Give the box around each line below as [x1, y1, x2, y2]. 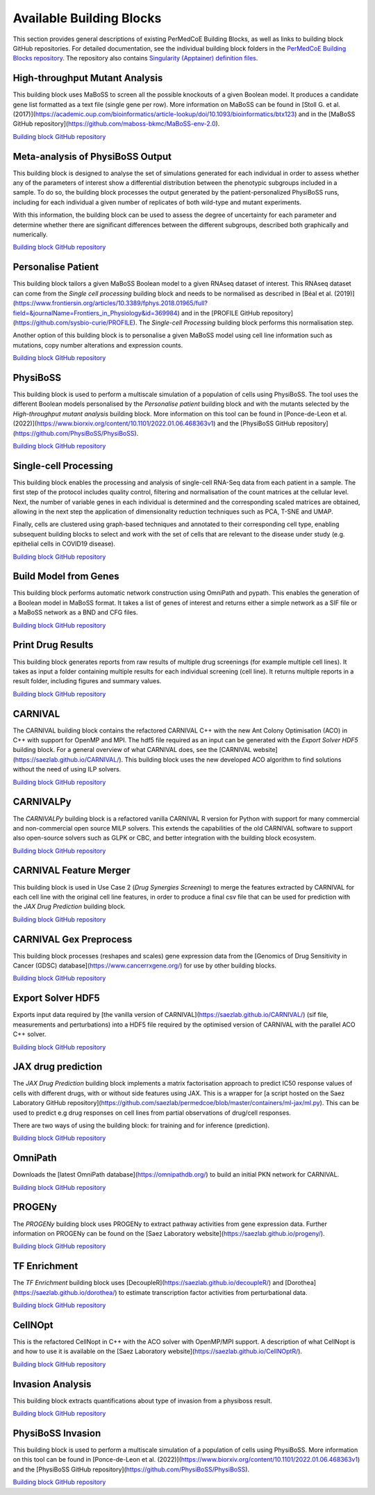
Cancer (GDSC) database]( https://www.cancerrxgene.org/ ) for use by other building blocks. [12, 961, 277, 970]
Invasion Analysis [12, 1378, 92, 1390]
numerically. [12, 230, 48, 239]
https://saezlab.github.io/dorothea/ [15, 1288, 115, 1296]
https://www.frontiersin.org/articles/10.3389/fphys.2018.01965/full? [15, 299, 208, 307]
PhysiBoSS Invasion [12, 1427, 101, 1439]
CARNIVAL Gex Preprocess [12, 933, 133, 945]
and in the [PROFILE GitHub [181, 309, 260, 317]
